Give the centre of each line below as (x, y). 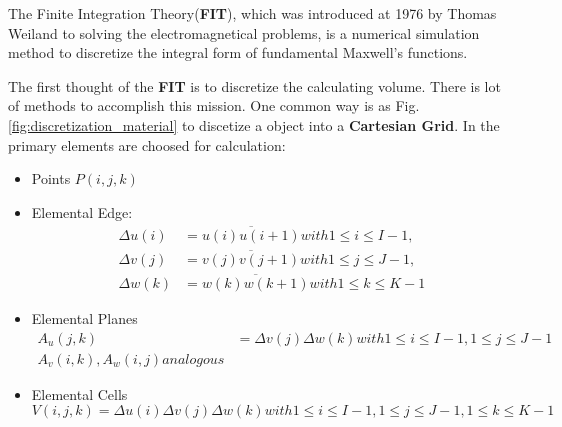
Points (51, 178)
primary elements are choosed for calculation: (147, 144)
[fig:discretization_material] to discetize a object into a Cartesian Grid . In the (254, 124)
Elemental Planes (84, 318)
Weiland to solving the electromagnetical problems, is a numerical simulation (244, 32)
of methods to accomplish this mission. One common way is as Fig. (214, 105)
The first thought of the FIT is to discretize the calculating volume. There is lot (254, 85)
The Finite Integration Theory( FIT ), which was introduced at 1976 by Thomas (252, 13)
